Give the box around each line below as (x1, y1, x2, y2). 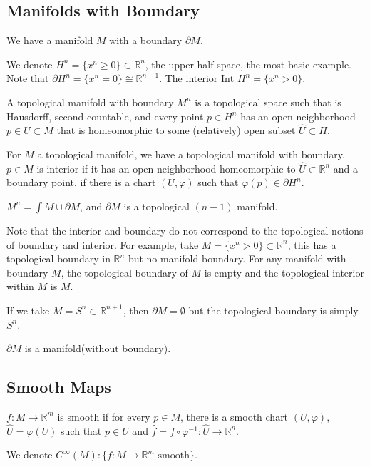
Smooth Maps (6, 376, 111, 398)
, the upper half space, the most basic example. (145, 56, 352, 71)
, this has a (287, 237, 336, 252)
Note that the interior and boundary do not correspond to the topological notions (6, 222, 364, 237)
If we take (6, 302, 50, 317)
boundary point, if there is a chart (6, 175, 156, 190)
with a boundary (109, 33, 183, 48)
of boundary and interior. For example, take (6, 237, 199, 252)
